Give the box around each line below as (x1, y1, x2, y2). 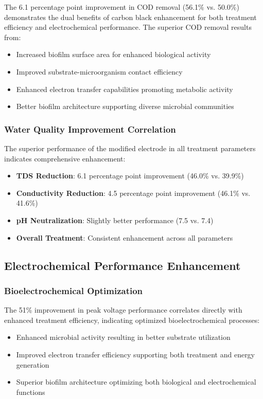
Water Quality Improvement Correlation (4, 122, 176, 135)
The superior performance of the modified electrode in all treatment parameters (4, 142, 256, 153)
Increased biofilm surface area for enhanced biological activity (16, 49, 211, 60)
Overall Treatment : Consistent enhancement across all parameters (16, 232, 233, 243)
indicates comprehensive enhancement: (4, 153, 126, 164)
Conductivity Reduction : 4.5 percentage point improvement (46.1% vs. (16, 187, 251, 198)
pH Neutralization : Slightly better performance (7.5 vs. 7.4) (16, 214, 214, 225)
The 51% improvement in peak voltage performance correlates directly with (4, 304, 242, 315)
